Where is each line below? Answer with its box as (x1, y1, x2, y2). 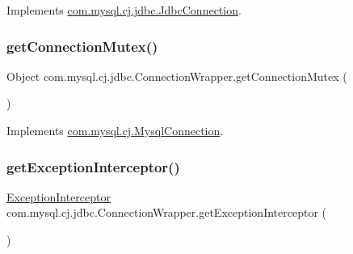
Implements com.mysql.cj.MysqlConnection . (6, 122, 224, 138)
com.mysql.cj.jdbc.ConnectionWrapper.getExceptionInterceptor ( (6, 204, 326, 221)
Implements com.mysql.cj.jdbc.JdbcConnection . (6, 2, 242, 18)
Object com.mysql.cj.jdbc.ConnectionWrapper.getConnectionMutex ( (6, 67, 347, 84)
